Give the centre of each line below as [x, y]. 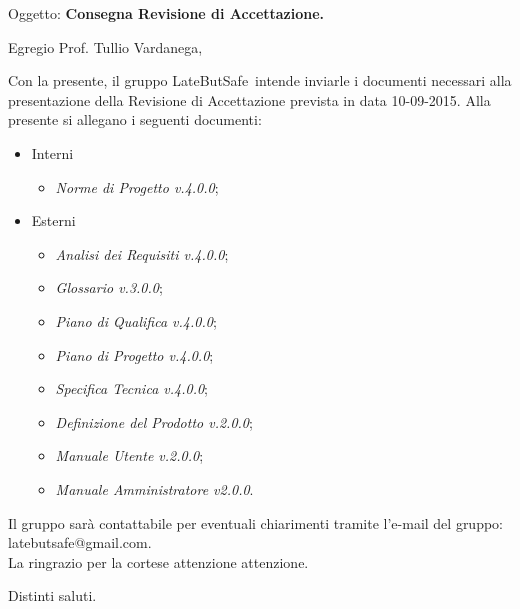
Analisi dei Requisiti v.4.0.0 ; [142, 253]
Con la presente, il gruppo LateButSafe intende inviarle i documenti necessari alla [260, 80]
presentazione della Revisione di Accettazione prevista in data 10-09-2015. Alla [249, 99]
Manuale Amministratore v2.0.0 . [154, 488]
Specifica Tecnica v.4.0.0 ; [131, 388]
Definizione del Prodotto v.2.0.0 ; [154, 421]
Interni [52, 152]
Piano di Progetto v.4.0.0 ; [134, 354]
